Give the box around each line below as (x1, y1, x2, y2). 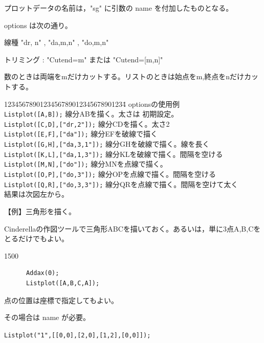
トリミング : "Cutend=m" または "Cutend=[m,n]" (4, 54, 163, 64)
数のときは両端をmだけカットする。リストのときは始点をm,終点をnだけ (4, 71, 244, 82)
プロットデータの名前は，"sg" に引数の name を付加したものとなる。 (4, 3, 233, 13)
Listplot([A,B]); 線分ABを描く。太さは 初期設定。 (4, 108, 179, 119)
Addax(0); (26, 269, 59, 277)
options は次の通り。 (4, 19, 72, 30)
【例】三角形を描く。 (4, 206, 76, 216)
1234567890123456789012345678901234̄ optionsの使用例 (4, 98, 180, 109)
